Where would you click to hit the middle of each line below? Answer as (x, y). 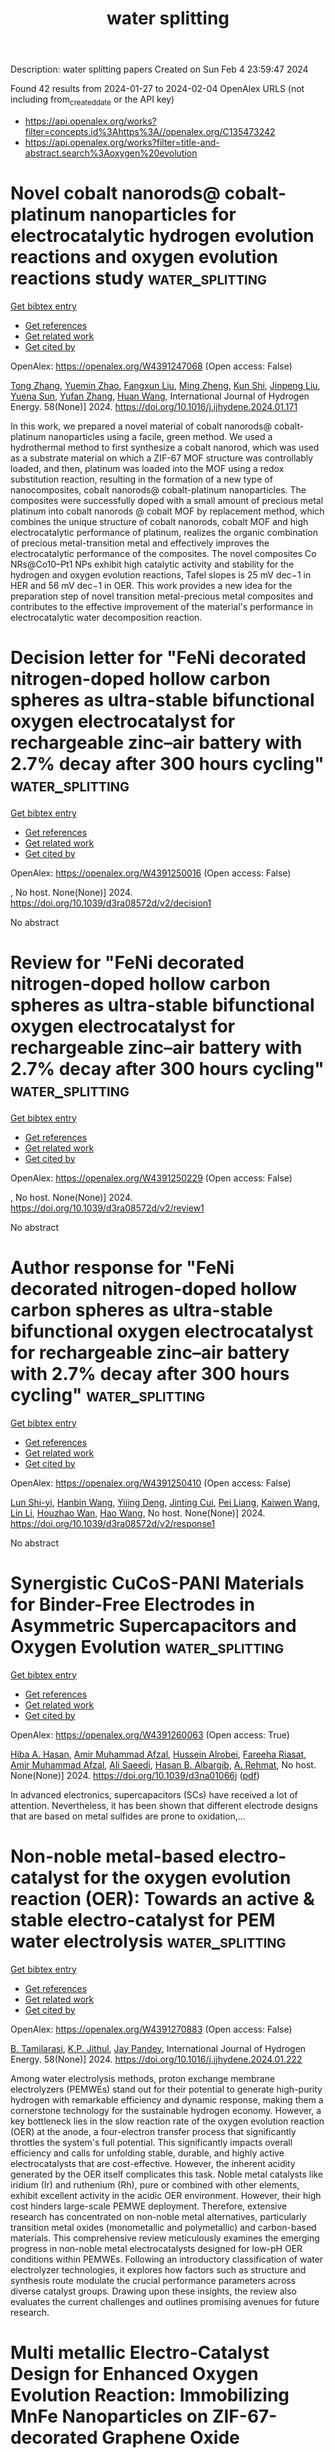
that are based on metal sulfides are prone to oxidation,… (128, 1816)
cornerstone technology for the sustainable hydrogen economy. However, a (166, 2110)
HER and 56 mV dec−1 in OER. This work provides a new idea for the (151, 585)
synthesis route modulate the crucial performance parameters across (153, 2280)
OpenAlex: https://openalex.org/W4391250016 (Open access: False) (151, 873)
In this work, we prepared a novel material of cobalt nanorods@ (141, 426)
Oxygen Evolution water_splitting (147, 1646)
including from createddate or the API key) (92, 100)
